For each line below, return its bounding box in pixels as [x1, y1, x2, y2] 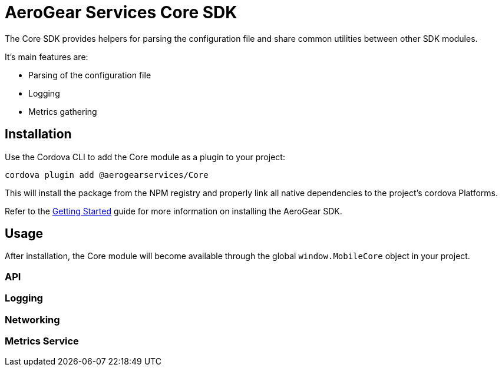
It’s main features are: [5, 51, 88, 62]
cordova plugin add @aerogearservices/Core [5, 170, 209, 180]
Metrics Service [5, 334, 79, 347]
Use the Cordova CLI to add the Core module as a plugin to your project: [5, 151, 285, 162]
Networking [5, 313, 60, 326]
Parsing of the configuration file [28, 69, 151, 80]
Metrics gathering [28, 106, 97, 117]
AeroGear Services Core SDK [5, 2, 237, 22]
